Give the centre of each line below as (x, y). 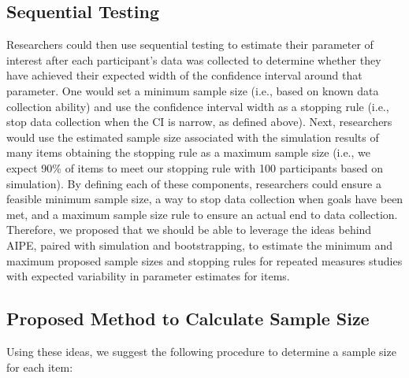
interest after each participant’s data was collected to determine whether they (194, 59)
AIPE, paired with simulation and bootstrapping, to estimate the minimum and (199, 245)
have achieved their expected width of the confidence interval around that (184, 75)
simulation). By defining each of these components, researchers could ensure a (194, 183)
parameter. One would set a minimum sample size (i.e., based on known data (193, 90)
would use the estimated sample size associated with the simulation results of (193, 137)
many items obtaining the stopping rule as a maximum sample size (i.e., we (188, 152)
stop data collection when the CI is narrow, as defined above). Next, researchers (199, 122)
